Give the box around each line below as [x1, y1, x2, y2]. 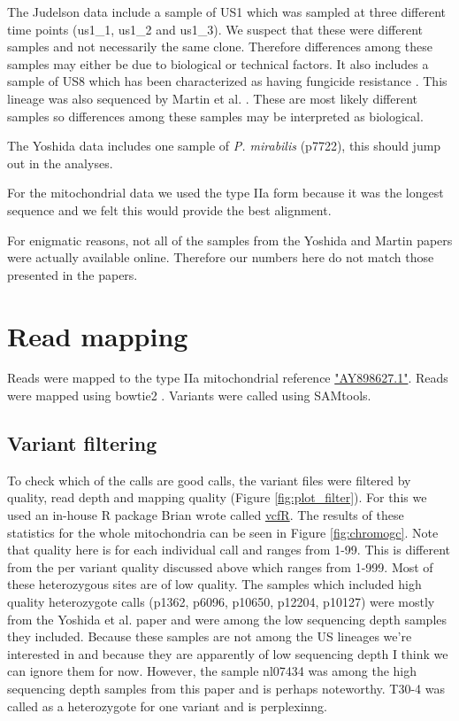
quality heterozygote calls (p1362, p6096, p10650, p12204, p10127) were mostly [7, 592, 435, 610]
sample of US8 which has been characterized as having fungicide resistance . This [7, 72, 448, 90]
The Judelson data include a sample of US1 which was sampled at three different [7, 3, 446, 20]
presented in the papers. [7, 265, 138, 283]
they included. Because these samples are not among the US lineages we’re [7, 627, 412, 646]
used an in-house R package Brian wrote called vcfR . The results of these [7, 506, 404, 524]
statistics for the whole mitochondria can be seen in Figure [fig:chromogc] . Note [7, 523, 439, 541]
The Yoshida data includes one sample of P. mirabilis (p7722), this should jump [7, 136, 441, 155]
